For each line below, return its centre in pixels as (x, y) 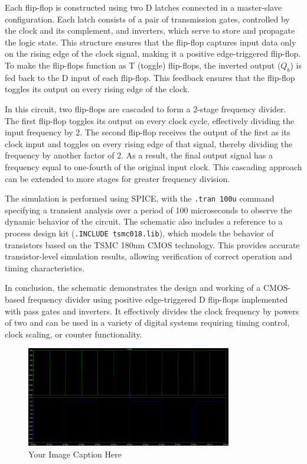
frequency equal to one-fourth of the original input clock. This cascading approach (153, 166)
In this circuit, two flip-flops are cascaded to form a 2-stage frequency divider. (146, 108)
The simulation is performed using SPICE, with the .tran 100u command (140, 198)
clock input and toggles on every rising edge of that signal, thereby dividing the (149, 143)
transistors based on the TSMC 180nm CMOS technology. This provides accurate (152, 244)
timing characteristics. (45, 267)
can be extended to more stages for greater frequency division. (117, 178)
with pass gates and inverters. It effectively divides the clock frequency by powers (152, 311)
